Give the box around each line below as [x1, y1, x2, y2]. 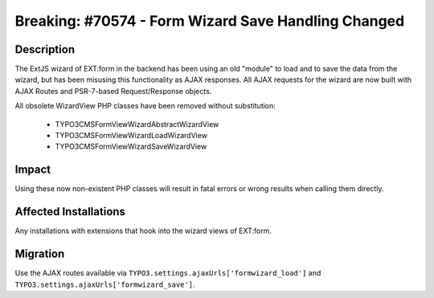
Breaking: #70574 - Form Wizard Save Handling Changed [14, 12, 405, 30]
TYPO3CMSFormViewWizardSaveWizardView [55, 141, 207, 152]
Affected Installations [14, 205, 126, 218]
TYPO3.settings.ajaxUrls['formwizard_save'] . [14, 280, 196, 289]
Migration [14, 247, 65, 261]
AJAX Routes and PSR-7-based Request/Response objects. [14, 86, 212, 96]
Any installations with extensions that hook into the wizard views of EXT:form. [14, 226, 272, 236]
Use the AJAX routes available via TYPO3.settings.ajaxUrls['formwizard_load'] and [14, 268, 321, 278]
